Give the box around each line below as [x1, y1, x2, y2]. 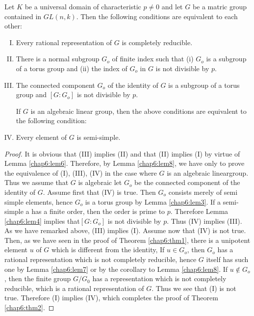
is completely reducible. [122, 37, 193, 47]
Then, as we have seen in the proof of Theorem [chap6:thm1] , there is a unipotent [4, 235, 251, 245]
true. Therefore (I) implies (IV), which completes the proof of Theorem [4, 292, 218, 303]
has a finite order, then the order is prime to [31, 206, 165, 216]
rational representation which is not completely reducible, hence [4, 254, 197, 264]
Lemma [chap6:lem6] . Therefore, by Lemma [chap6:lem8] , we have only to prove [4, 158, 245, 168]
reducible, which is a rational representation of [4, 283, 144, 293]
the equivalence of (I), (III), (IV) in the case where [4, 167, 157, 178]
